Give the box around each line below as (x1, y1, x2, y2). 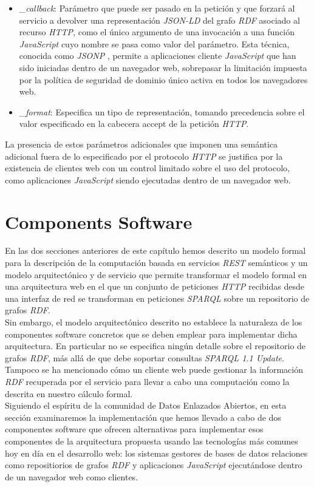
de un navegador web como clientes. (5, 470, 138, 483)
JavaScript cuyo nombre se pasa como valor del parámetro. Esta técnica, (19, 37, 290, 50)
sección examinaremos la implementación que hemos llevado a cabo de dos (5, 410, 281, 423)
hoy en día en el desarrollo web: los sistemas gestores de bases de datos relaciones (5, 446, 308, 459)
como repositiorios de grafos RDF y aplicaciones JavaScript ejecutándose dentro (5, 458, 302, 471)
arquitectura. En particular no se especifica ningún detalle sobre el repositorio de (5, 339, 306, 352)
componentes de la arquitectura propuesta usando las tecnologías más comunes (5, 434, 298, 447)
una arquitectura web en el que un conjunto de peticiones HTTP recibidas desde (5, 280, 304, 293)
